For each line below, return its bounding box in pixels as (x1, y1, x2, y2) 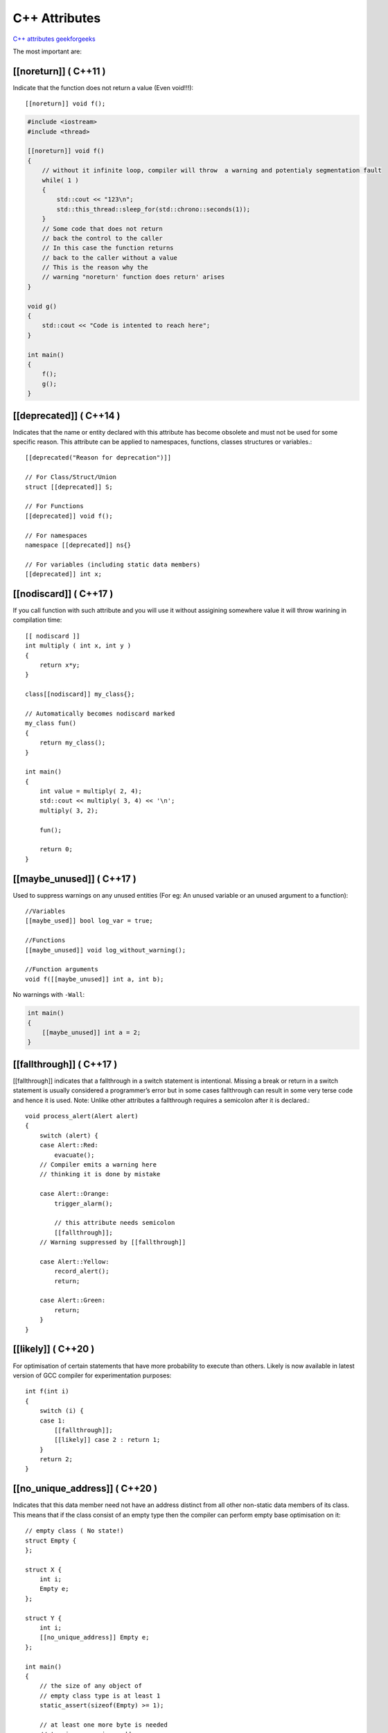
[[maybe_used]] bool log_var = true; (25, 917, 154, 925)
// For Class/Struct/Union (25, 473, 117, 481)
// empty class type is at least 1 (39, 1691, 161, 1700)
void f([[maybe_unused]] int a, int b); (25, 975, 164, 983)
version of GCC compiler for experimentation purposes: (12, 1371, 172, 1379)
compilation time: (12, 616, 62, 624)
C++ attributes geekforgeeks (12, 35, 96, 43)
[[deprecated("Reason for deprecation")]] (25, 454, 172, 462)
